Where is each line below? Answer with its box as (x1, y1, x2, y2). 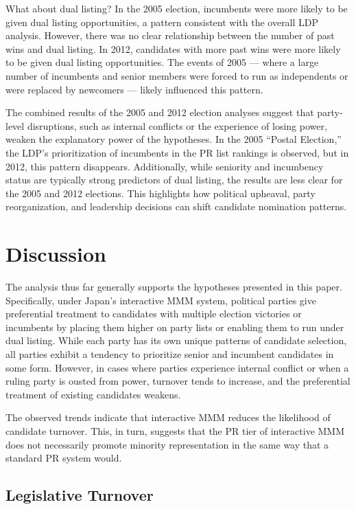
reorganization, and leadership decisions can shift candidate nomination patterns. (5, 199, 347, 214)
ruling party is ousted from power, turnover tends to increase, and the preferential (5, 374, 351, 388)
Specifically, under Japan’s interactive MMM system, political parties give (5, 293, 316, 307)
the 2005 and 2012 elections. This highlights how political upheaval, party (5, 185, 316, 200)
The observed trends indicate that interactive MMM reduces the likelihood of (5, 410, 331, 425)
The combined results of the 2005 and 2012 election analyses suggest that (5, 105, 314, 120)
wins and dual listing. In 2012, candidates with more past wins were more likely (5, 41, 341, 56)
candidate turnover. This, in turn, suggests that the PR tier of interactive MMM (5, 423, 345, 438)
